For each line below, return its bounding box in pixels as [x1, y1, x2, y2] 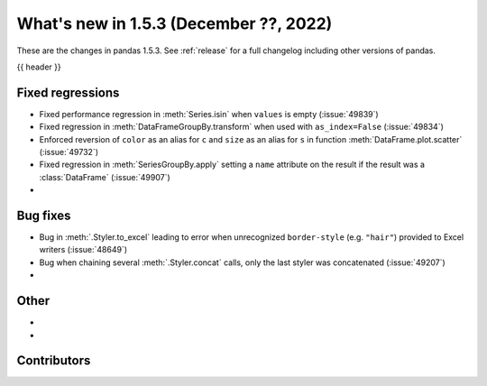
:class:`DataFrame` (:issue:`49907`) [39, 171, 170, 182]
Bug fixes [16, 208, 71, 223]
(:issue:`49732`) [39, 147, 99, 158]
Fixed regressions [16, 85, 120, 100]
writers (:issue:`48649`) [39, 244, 128, 255]
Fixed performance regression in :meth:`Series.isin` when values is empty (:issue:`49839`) [39, 108, 379, 119]
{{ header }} [16, 61, 62, 72]
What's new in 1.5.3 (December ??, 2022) [16, 14, 333, 33]
